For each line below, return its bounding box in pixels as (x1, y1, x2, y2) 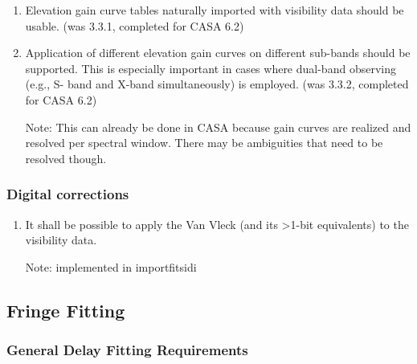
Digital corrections (6, 184, 129, 204)
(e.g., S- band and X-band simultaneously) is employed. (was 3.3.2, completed (25, 76, 409, 92)
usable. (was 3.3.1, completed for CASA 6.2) (25, 17, 244, 34)
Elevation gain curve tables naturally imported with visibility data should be (25, 2, 404, 18)
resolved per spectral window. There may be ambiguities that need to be (25, 134, 383, 151)
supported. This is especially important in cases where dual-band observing (25, 59, 396, 76)
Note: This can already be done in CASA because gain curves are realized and (25, 118, 411, 135)
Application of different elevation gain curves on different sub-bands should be (25, 44, 411, 61)
